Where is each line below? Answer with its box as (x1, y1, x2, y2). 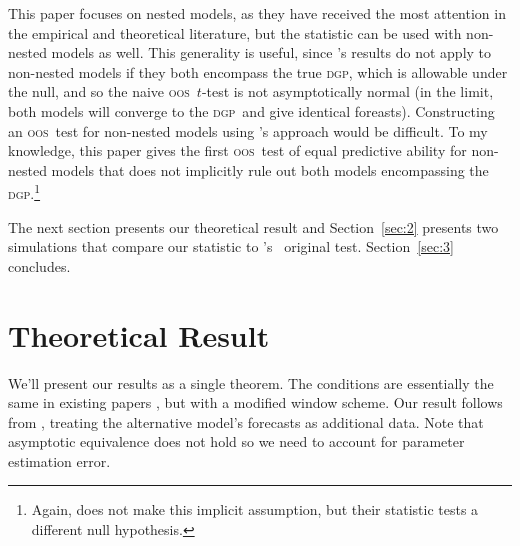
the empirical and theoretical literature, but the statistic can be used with (8, 22, 462, 43)
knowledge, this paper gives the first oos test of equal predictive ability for (8, 140, 467, 161)
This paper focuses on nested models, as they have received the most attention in (8, 3, 506, 23)
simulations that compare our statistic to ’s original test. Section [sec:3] (8, 236, 454, 257)
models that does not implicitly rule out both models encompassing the (51, 159, 489, 180)
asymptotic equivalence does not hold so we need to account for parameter (8, 431, 465, 452)
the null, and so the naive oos (8, 81, 190, 102)
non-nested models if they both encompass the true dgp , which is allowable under (8, 61, 508, 82)
